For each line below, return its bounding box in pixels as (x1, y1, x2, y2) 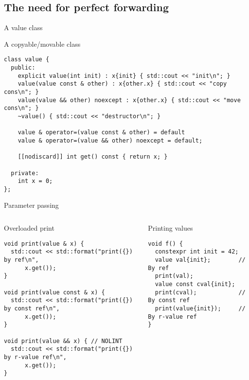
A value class (4, 22, 43, 33)
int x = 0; (18, 178, 53, 185)
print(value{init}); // (155, 305, 246, 312)
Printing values (148, 223, 193, 233)
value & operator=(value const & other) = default (18, 129, 185, 136)
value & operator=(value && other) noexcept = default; (18, 137, 203, 144)
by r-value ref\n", (4, 353, 67, 361)
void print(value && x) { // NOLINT (4, 337, 123, 344)
